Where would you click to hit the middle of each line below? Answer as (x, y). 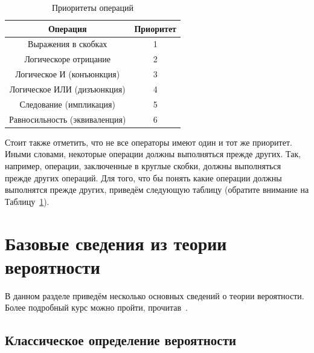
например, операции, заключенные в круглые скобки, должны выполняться (143, 165)
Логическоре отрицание (68, 59)
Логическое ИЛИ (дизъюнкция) (67, 89)
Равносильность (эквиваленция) (68, 119)
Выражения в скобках (68, 44)
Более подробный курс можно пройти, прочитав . (96, 307)
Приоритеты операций (92, 7)
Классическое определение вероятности (121, 340)
